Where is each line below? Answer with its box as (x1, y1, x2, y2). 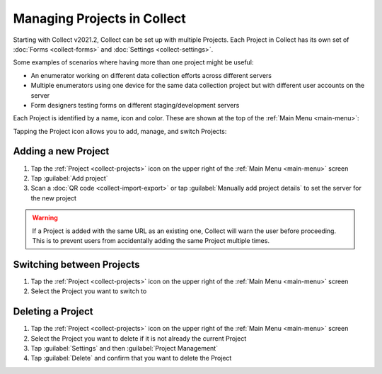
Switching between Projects (13, 259, 141, 271)
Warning (32, 213, 58, 222)
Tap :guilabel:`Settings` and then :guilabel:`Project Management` (30, 344, 219, 352)
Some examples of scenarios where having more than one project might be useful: (13, 58, 254, 67)
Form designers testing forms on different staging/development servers (30, 101, 240, 109)
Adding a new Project (13, 145, 110, 157)
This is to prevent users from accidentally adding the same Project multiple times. (32, 236, 270, 244)
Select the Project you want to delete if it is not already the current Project (30, 334, 247, 343)
